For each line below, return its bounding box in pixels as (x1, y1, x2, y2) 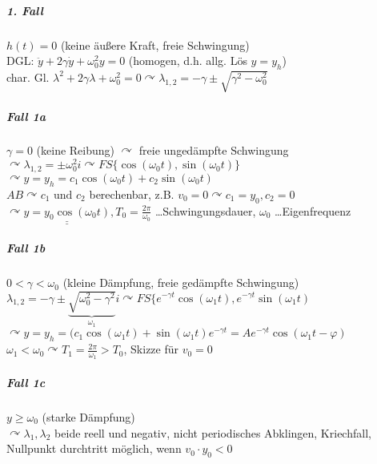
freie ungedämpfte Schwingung (138, 142, 289, 159)
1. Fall (6, 2, 43, 18)
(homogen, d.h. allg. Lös (128, 52, 247, 69)
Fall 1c (6, 374, 46, 391)
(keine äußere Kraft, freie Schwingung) (60, 36, 250, 53)
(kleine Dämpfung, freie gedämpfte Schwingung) (62, 274, 299, 291)
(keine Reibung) (36, 142, 115, 159)
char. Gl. (6, 68, 50, 85)
